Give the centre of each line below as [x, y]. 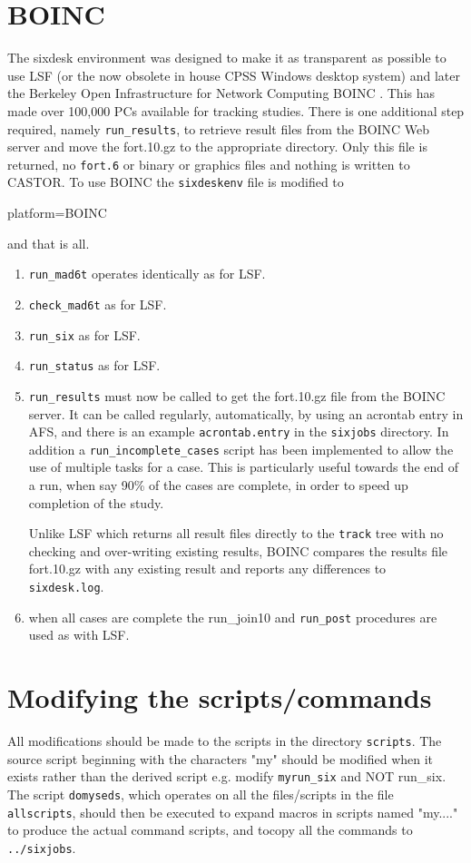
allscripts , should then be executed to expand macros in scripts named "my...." [233, 812]
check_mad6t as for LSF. [98, 304]
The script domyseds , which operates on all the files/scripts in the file [201, 794]
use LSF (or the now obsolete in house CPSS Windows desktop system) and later [234, 75]
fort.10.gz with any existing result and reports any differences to [207, 569]
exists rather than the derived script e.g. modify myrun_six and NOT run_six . [227, 776]
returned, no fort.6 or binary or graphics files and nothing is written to [209, 164]
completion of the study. [96, 502]
